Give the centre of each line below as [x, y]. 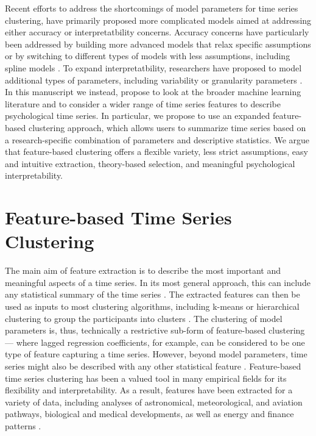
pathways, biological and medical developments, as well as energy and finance [149, 414]
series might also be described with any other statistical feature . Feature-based [153, 366]
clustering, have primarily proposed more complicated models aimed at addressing [158, 20]
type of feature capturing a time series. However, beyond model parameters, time [156, 354]
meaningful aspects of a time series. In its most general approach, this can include [158, 282]
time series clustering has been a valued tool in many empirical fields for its [146, 378]
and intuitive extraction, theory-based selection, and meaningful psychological [150, 163]
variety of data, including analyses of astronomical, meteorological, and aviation [154, 402]
